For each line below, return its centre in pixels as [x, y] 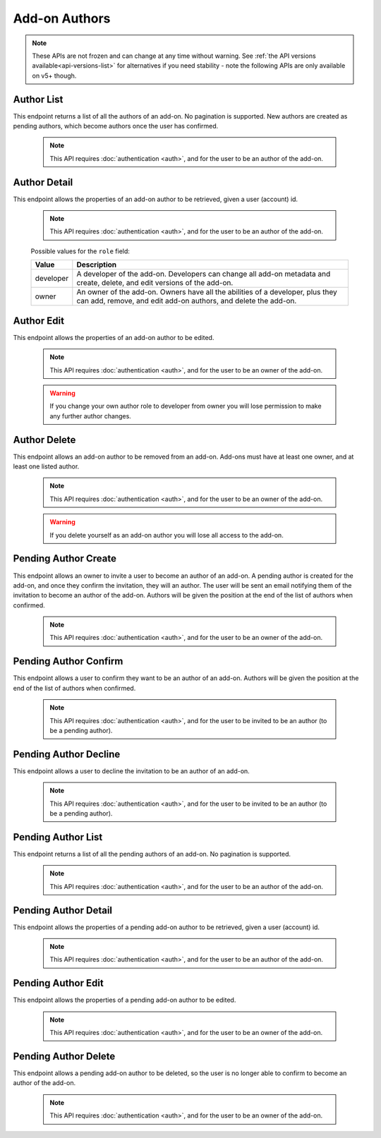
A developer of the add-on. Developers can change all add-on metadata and [204, 274]
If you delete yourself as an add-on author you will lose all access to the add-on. [167, 535]
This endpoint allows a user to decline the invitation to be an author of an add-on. [131, 771]
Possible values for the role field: [80, 251]
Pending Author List [58, 837]
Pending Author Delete [64, 1056]
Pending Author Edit [58, 983]
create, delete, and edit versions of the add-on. [155, 283]
